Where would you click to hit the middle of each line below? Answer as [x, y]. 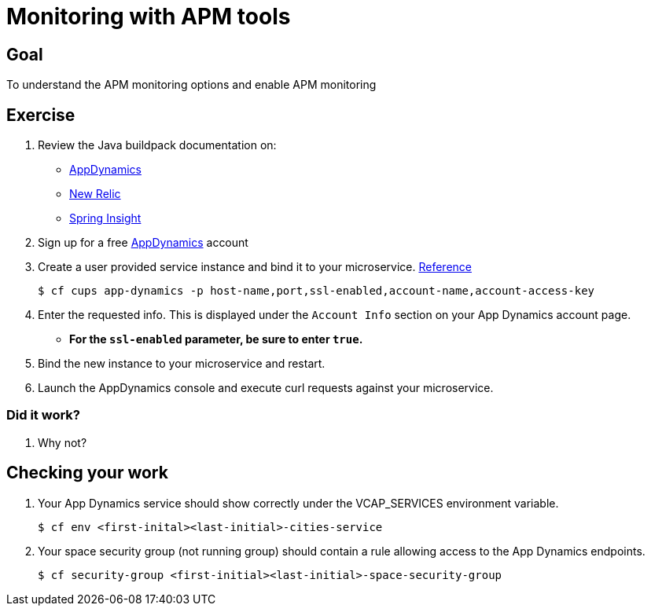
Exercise [41, 115]
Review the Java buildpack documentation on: [157, 145]
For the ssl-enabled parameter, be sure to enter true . [216, 339]
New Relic [95, 194]
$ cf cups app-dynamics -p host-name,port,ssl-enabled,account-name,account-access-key [316, 291]
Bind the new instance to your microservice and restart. [182, 364]
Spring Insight [105, 218]
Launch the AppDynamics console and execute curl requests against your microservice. [266, 388]
